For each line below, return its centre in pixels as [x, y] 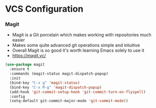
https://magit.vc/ [29, 56]
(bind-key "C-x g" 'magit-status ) [45, 83]
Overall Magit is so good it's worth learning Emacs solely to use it [78, 50]
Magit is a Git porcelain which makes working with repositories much [82, 35]
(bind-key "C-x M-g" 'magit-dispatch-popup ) [56, 87]
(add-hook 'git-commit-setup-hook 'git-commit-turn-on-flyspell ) [78, 92]
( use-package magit [25, 65]
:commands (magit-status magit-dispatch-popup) [59, 74]
